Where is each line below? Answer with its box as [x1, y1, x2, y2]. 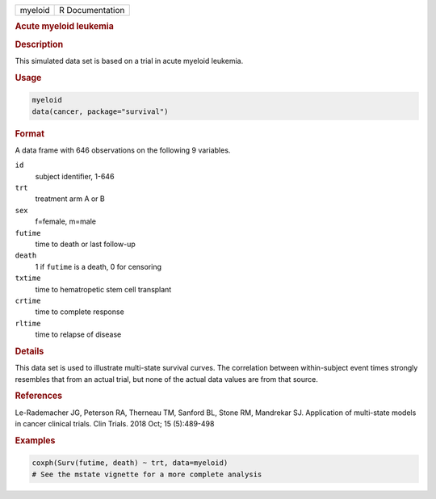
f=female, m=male [35, 216, 97, 226]
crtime [15, 296, 41, 305]
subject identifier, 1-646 [35, 171, 115, 181]
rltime [15, 319, 41, 328]
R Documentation [59, 5, 125, 15]
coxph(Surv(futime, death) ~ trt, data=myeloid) [31, 459, 228, 468]
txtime [15, 274, 41, 283]
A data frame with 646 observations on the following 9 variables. [15, 145, 231, 155]
